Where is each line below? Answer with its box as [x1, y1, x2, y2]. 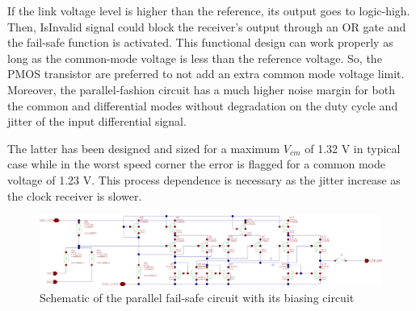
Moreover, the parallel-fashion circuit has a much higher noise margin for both [7, 81, 396, 97]
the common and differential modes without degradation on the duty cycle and [7, 97, 398, 114]
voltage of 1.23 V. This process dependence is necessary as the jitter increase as [7, 171, 401, 188]
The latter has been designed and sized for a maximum [7, 139, 280, 156]
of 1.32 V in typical [305, 139, 401, 156]
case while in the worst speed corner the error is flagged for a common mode [7, 155, 385, 172]
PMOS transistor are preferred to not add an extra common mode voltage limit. [7, 65, 405, 82]
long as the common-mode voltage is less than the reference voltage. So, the [7, 49, 382, 66]
